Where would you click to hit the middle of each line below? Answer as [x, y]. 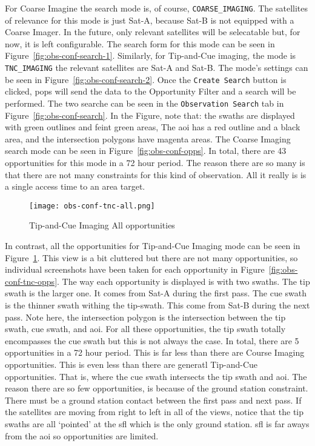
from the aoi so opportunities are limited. [82, 435]
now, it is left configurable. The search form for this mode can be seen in [140, 43]
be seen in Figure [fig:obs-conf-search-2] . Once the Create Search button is [146, 79]
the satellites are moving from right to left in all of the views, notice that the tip [154, 412]
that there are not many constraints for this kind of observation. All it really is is [156, 174]
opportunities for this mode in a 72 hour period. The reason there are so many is [155, 162]
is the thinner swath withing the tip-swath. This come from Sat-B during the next [157, 305]
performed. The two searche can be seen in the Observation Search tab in [144, 103]
